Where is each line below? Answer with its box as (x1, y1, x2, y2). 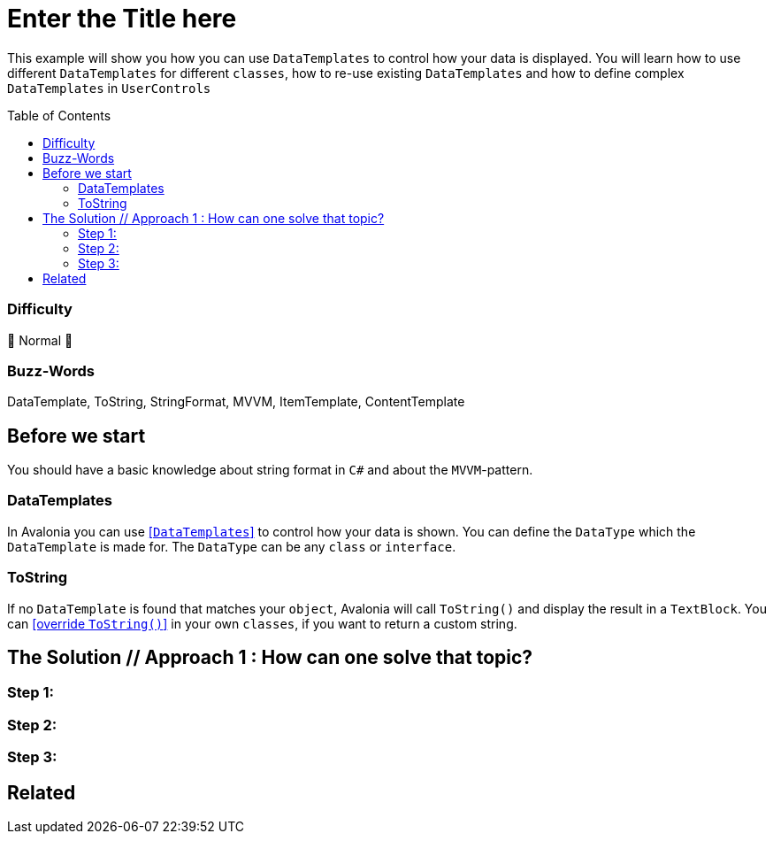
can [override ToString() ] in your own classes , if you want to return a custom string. (7, 615, 517, 631)
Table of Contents (7, 107, 111, 123)
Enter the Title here (7, 4, 237, 34)
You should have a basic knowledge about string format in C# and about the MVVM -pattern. (7, 462, 533, 478)
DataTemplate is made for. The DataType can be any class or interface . (7, 538, 456, 554)
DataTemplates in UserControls (7, 80, 211, 96)
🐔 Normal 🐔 (7, 332, 73, 348)
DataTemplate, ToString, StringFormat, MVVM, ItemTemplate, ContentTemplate (7, 394, 465, 410)
